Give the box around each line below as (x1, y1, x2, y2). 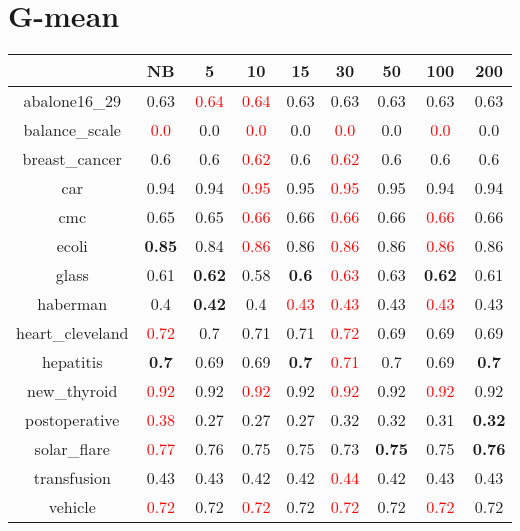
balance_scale (23, 118, 121, 142)
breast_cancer (22, 147, 122, 171)
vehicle (48, 495, 96, 519)
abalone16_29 (23, 89, 121, 113)
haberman (37, 292, 108, 316)
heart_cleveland (16, 321, 129, 345)
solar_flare (34, 437, 110, 461)
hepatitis (41, 350, 103, 374)
